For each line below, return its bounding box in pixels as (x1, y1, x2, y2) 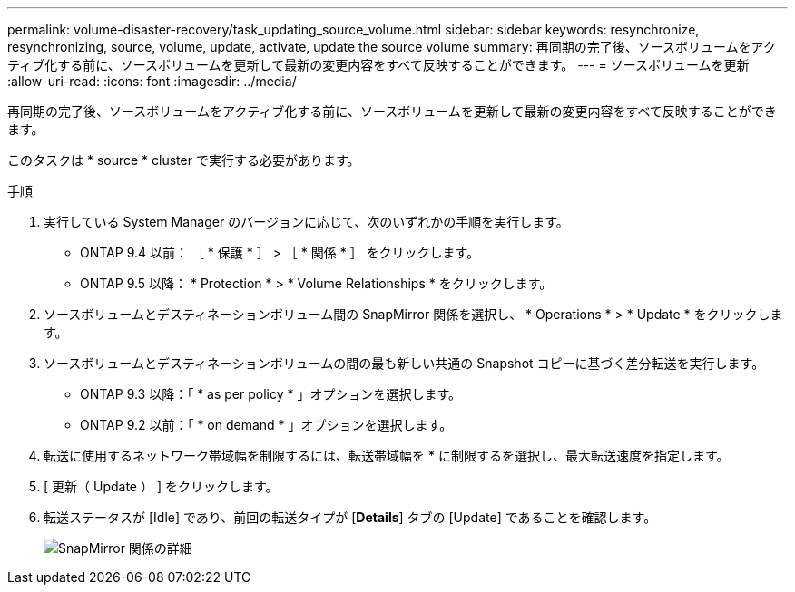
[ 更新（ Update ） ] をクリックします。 (44, 479, 279, 494)
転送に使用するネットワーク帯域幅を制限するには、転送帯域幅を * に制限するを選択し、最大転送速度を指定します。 (44, 448, 730, 463)
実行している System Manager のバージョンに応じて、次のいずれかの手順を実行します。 (44, 214, 569, 229)
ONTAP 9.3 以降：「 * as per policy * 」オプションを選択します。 (80, 386, 462, 402)
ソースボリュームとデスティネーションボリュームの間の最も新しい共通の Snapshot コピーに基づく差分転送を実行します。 (44, 355, 765, 371)
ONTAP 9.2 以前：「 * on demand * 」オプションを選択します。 (80, 417, 453, 432)
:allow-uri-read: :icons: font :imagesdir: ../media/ (7, 73, 297, 89)
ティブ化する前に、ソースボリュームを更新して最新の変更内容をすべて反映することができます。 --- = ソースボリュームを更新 (7, 57, 750, 73)
